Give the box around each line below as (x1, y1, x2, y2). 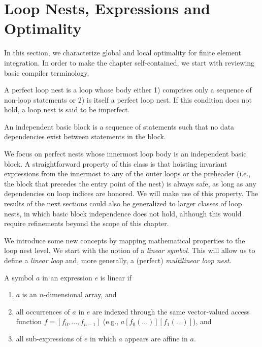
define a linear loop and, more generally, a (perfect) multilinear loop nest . (4, 255, 232, 265)
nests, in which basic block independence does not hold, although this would (4, 208, 242, 218)
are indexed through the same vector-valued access (92, 306, 250, 317)
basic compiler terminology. (4, 67, 89, 78)
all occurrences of (16, 306, 70, 317)
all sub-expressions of (16, 333, 82, 343)
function (16, 316, 42, 327)
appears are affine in (124, 333, 188, 343)
